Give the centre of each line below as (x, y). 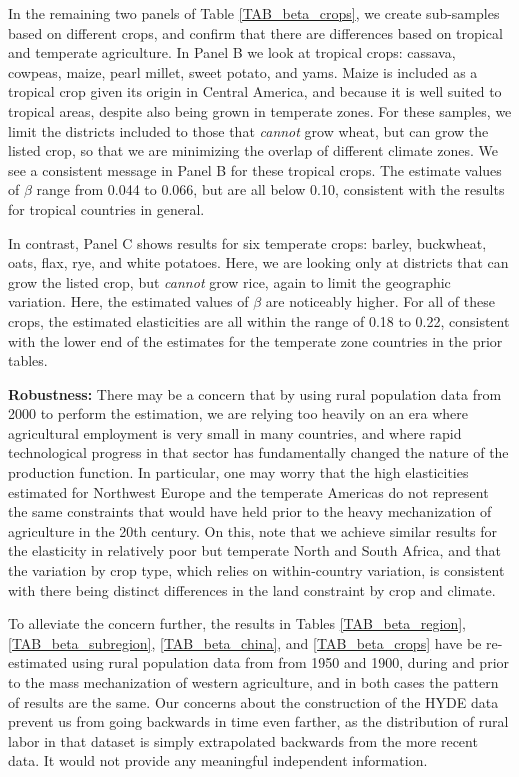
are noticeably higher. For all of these (380, 301)
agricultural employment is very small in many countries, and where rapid (235, 432)
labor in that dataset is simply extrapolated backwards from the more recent (243, 740)
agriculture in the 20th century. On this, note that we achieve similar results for (252, 530)
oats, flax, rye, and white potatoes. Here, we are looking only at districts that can (258, 262)
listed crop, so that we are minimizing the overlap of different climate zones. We (253, 150)
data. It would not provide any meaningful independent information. (218, 760)
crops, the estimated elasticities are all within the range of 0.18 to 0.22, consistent (259, 320)
